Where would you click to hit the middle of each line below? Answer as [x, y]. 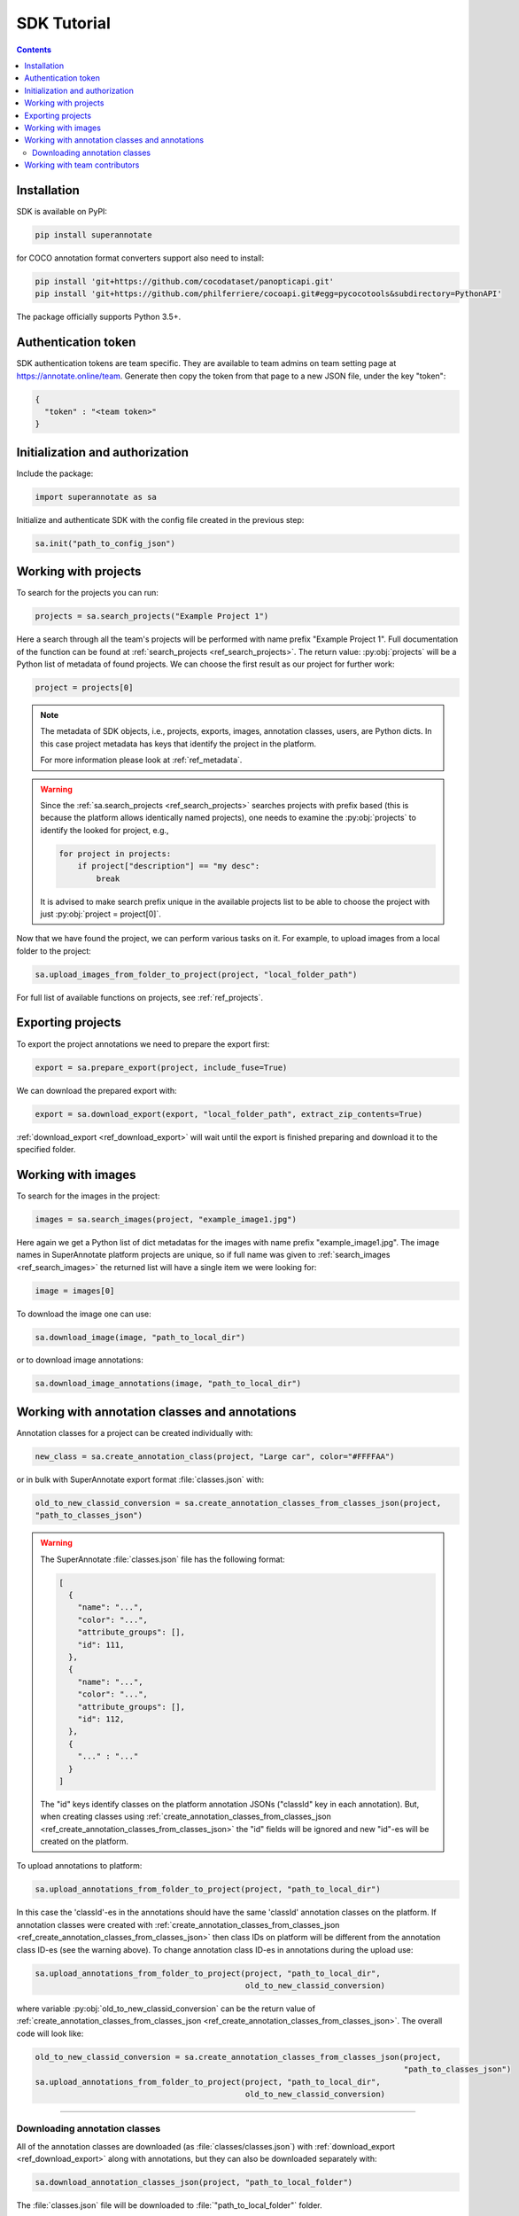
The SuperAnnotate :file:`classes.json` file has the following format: [163, 1559]
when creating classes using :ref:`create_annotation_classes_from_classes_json [186, 1816]
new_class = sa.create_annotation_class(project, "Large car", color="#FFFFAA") [215, 1456]
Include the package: [55, 473]
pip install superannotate [93, 234]
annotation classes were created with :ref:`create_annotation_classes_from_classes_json [178, 1924]
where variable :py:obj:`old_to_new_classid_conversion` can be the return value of [166, 2009]
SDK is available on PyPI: [62, 211]
